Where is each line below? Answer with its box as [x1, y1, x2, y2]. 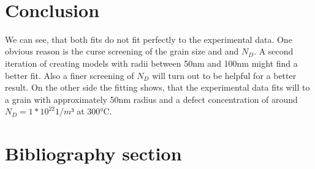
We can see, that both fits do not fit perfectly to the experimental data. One [5, 32, 292, 45]
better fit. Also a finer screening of [5, 69, 134, 81]
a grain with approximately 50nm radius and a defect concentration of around [5, 92, 298, 105]
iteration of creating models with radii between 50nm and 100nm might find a [5, 56, 298, 69]
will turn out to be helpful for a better [152, 69, 297, 81]
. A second [254, 45, 294, 58]
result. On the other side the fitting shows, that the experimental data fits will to [5, 81, 310, 94]
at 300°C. [77, 105, 112, 118]
